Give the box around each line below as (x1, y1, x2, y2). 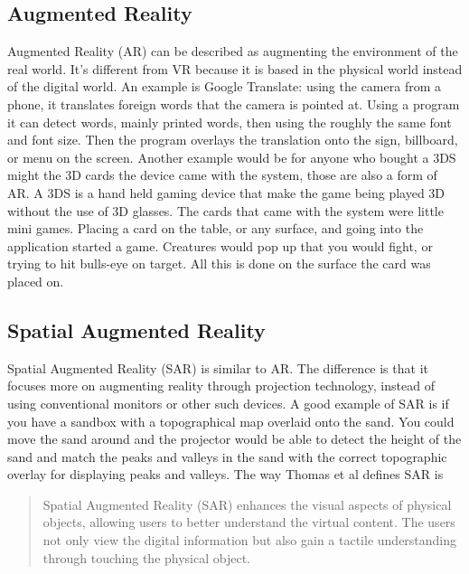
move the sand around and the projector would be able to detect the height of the (7, 429, 462, 448)
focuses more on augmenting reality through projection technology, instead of (7, 376, 435, 395)
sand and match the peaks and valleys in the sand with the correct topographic (7, 447, 447, 466)
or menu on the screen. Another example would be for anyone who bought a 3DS (7, 147, 456, 166)
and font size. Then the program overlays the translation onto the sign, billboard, (7, 130, 458, 149)
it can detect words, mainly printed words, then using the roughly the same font (7, 112, 452, 131)
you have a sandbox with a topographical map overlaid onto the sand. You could (7, 411, 455, 430)
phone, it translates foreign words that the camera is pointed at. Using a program (7, 94, 460, 113)
